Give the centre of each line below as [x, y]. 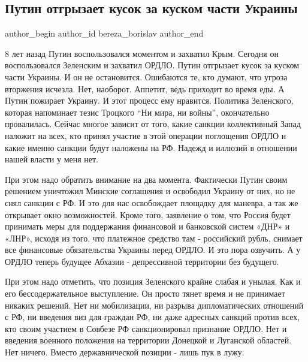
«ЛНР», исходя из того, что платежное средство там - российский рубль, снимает [154, 238]
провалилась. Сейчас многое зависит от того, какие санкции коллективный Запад [153, 124]
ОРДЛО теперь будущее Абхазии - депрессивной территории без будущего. [142, 261]
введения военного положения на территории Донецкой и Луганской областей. [148, 340]
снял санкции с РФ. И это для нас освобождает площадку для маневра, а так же [152, 202]
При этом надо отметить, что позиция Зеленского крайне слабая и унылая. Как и [153, 281]
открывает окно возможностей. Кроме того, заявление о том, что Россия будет [148, 214]
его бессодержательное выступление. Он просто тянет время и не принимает [145, 293]
